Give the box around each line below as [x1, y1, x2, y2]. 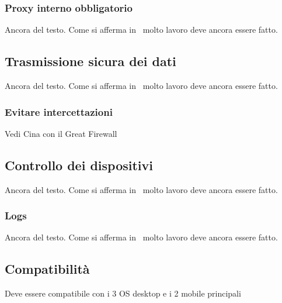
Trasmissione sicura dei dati [5, 52, 176, 70]
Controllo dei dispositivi [5, 156, 154, 174]
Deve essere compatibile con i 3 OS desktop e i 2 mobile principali [5, 287, 241, 299]
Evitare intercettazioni [5, 104, 113, 119]
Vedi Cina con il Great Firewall [5, 127, 117, 139]
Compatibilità [5, 260, 90, 278]
